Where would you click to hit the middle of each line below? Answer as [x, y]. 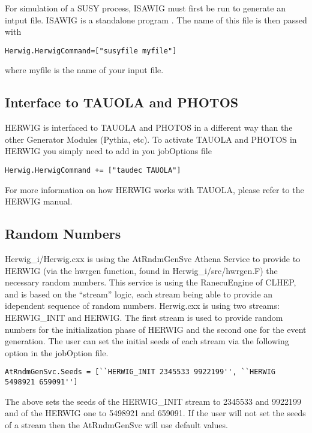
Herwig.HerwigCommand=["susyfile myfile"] [91, 51]
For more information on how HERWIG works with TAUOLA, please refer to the [154, 189]
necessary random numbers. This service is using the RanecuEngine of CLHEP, [151, 282]
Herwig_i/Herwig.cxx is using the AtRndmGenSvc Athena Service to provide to [153, 259]
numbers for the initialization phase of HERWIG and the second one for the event [156, 329]
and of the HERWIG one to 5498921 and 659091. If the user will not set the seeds [155, 413]
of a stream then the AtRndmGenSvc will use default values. [116, 424]
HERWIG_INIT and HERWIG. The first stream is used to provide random [144, 318]
